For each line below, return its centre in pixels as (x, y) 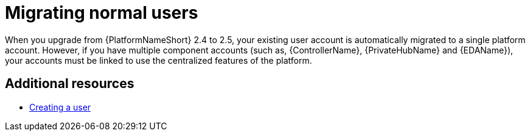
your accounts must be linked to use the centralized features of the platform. (159, 60)
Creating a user (60, 107)
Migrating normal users (102, 13)
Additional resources (70, 84)
